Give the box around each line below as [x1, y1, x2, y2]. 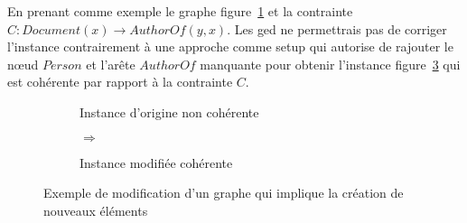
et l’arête [86, 54, 135, 73]
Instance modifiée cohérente [79, 153, 233, 172]
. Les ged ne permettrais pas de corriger [227, 19, 447, 38]
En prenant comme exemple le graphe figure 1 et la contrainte [7, 2, 353, 20]
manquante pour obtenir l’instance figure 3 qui [200, 54, 461, 73]
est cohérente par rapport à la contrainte [7, 72, 233, 91]
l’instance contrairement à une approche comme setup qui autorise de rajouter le [7, 37, 453, 56]
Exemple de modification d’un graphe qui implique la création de [43, 183, 404, 202]
